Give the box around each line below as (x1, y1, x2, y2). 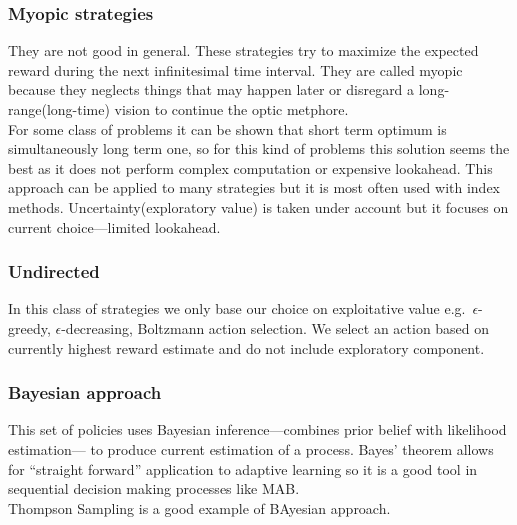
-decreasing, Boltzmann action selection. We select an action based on (61, 317, 490, 338)
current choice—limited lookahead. (8, 216, 221, 237)
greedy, (8, 317, 51, 338)
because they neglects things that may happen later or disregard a (8, 79, 415, 100)
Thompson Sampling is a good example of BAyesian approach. (8, 497, 391, 518)
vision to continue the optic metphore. (114, 99, 349, 119)
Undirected (8, 259, 100, 284)
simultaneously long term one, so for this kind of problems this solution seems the (8, 138, 510, 159)
